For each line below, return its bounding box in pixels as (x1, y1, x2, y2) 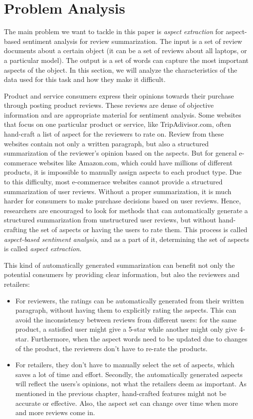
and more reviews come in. (15, 407, 95, 418)
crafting (4, 224, 27, 234)
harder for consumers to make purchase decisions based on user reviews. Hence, (4, 196, 241, 206)
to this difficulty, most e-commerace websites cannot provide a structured (4, 177, 223, 187)
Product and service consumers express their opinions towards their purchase (4, 90, 234, 100)
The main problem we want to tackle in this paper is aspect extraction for (4, 26, 224, 37)
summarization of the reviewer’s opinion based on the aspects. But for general (4, 148, 237, 158)
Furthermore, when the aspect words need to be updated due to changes (31, 333, 248, 343)
